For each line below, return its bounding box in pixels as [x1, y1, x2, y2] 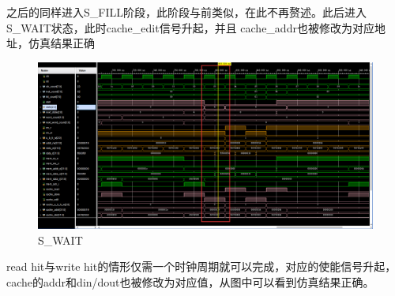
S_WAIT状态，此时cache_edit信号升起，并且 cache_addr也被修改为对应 [6, 19, 374, 36]
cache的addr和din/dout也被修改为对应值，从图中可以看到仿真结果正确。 [6, 273, 374, 290]
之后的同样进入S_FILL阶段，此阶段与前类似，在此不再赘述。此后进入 [6, 4, 367, 20]
